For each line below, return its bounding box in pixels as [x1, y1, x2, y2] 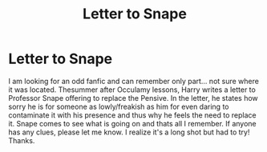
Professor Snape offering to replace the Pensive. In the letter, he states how [8, 93, 258, 102]
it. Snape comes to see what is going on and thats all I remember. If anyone [8, 118, 257, 128]
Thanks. [8, 135, 35, 145]
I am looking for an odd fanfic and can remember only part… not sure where [8, 76, 259, 86]
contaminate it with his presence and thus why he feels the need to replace [8, 110, 257, 120]
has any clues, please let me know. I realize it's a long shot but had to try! [8, 127, 250, 137]
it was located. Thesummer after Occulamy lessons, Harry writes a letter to [8, 85, 257, 94]
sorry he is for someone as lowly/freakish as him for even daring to [8, 102, 229, 111]
